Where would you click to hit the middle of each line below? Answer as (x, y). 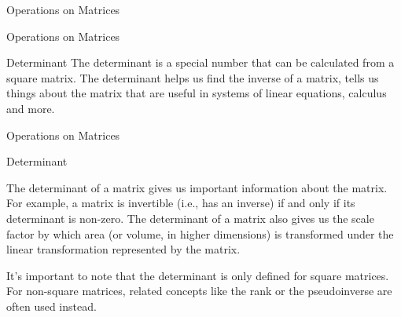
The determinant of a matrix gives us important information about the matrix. (197, 187)
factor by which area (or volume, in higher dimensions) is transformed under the (200, 233)
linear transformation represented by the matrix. (123, 249)
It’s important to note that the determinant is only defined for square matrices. (198, 275)
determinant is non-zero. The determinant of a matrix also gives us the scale (190, 218)
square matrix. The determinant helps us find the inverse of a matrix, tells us (193, 77)
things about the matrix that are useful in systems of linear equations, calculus (197, 93)
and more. (31, 108)
